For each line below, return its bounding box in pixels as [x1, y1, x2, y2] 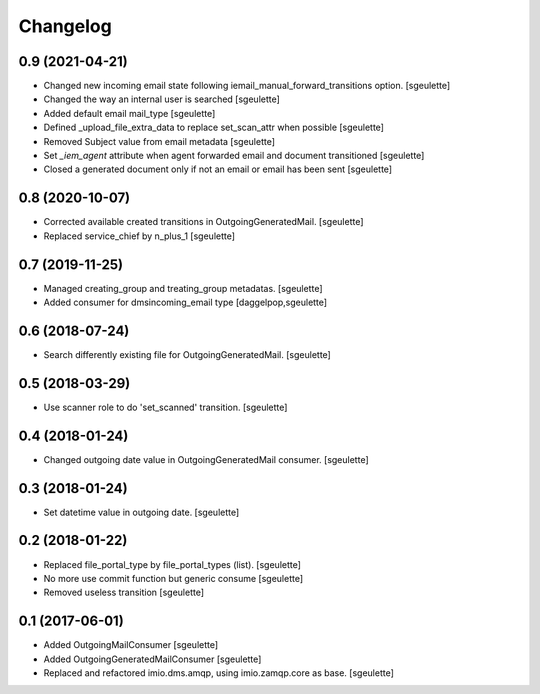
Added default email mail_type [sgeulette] [43, 107, 216, 119]
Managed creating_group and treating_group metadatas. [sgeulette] [43, 282, 324, 294]
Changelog [18, 15, 112, 37]
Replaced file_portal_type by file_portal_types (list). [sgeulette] [43, 558, 302, 570]
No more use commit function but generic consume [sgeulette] [43, 572, 304, 584]
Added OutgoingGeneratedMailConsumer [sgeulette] [43, 653, 262, 665]
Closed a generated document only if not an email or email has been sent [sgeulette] [43, 163, 393, 175]
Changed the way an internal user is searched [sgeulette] [43, 93, 280, 105]
